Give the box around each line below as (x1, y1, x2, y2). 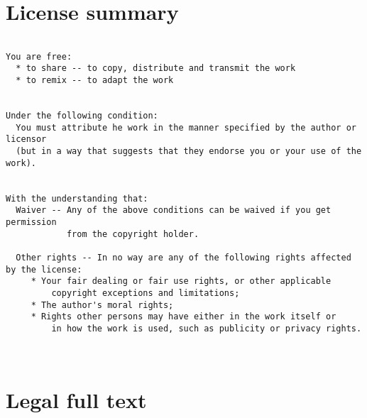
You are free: (6, 51, 72, 62)
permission (6, 216, 57, 227)
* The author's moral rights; (31, 299, 174, 310)
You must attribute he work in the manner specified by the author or (16, 122, 356, 133)
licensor (6, 134, 47, 145)
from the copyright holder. (66, 229, 199, 239)
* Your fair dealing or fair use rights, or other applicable (31, 276, 332, 287)
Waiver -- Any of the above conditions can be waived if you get (16, 205, 332, 216)
